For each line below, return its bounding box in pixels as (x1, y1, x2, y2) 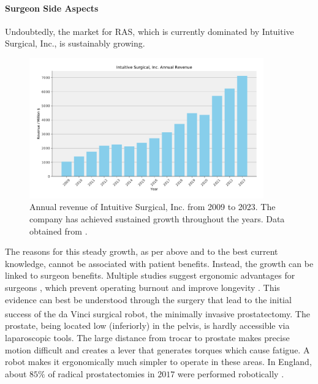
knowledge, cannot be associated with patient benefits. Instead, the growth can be (5, 257, 314, 269)
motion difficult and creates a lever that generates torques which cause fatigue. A (5, 343, 310, 356)
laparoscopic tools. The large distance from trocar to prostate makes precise (5, 331, 290, 344)
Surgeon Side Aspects (5, 1, 99, 14)
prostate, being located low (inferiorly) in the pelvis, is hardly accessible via (5, 319, 290, 332)
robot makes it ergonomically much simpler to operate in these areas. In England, (5, 355, 312, 368)
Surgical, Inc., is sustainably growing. (5, 37, 145, 50)
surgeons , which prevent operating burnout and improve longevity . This (5, 280, 280, 293)
